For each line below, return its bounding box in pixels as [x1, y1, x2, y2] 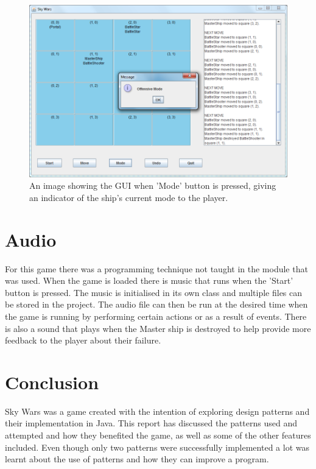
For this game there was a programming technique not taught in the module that [5, 262, 308, 275]
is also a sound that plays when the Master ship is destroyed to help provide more [5, 322, 311, 334]
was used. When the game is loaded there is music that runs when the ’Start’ [5, 274, 293, 287]
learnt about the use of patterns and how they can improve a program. [5, 453, 269, 465]
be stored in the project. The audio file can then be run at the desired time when [5, 298, 308, 311]
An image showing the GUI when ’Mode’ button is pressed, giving [29, 179, 276, 192]
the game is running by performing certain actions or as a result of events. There [5, 309, 307, 322]
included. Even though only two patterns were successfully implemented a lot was [5, 440, 309, 453]
